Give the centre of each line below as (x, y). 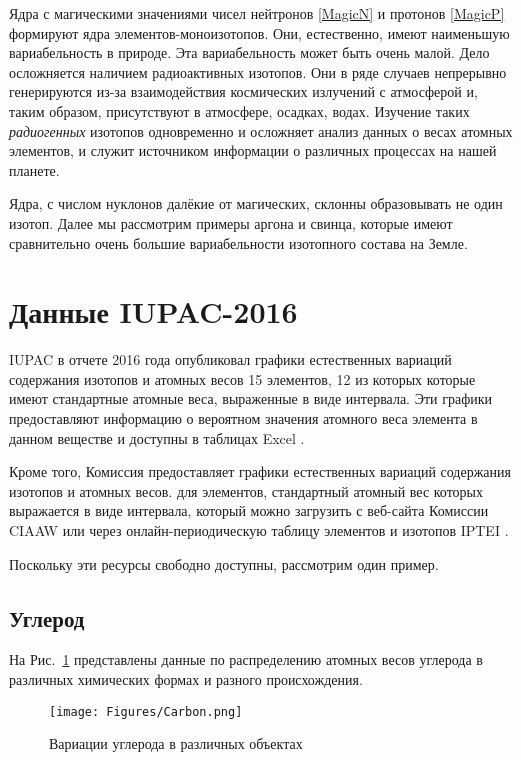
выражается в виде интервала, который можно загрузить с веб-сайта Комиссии (249, 510)
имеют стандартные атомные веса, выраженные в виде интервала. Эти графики (251, 398)
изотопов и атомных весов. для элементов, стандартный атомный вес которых (246, 490)
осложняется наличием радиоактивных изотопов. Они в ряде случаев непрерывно (258, 71)
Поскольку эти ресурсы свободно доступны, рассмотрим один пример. (224, 563)
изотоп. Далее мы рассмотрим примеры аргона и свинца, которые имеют (231, 222)
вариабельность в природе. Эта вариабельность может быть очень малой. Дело (249, 52)
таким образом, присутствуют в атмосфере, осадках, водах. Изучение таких (239, 110)
